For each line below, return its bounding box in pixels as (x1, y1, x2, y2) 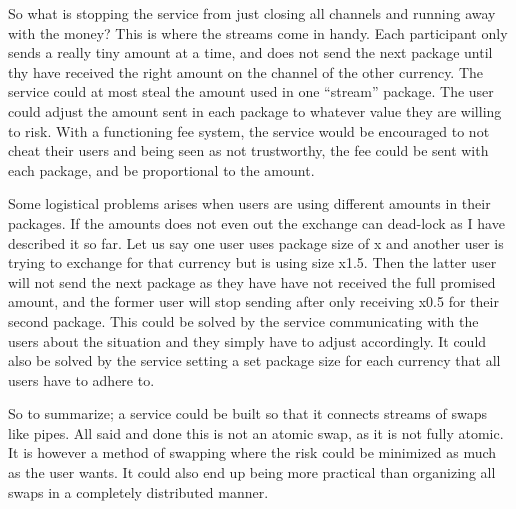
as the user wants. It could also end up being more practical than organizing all (8, 462, 496, 483)
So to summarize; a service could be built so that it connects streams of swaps (8, 403, 487, 424)
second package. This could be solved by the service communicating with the (8, 310, 479, 331)
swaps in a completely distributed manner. (8, 481, 269, 502)
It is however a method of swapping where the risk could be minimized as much (8, 442, 497, 463)
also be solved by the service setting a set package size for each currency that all (8, 350, 501, 371)
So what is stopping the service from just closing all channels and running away (8, 3, 496, 23)
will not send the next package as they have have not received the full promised (8, 271, 496, 292)
